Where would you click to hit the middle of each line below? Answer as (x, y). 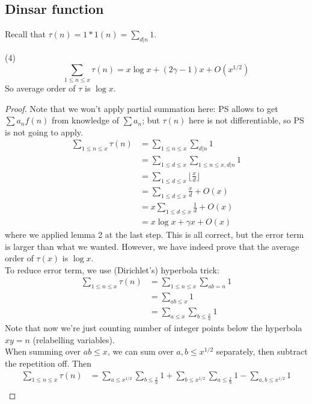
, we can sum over (140, 351)
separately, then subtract (262, 351)
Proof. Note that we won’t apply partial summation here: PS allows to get (142, 108)
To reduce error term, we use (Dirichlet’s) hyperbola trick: (112, 269)
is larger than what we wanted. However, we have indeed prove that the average (152, 246)
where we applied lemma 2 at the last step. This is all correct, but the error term (154, 234)
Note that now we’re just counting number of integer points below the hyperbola (154, 328)
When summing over (43, 351)
